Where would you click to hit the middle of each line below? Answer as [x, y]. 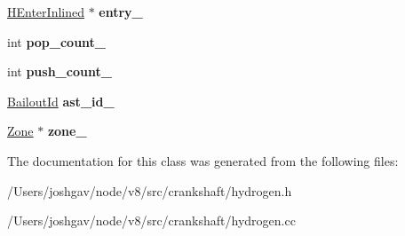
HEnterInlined [46, 12]
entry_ [121, 12]
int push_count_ [60, 71]
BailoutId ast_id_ [61, 101]
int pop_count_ [57, 41]
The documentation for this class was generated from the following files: [203, 160]
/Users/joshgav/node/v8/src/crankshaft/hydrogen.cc [151, 220]
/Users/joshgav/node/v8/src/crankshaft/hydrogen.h [150, 190]
